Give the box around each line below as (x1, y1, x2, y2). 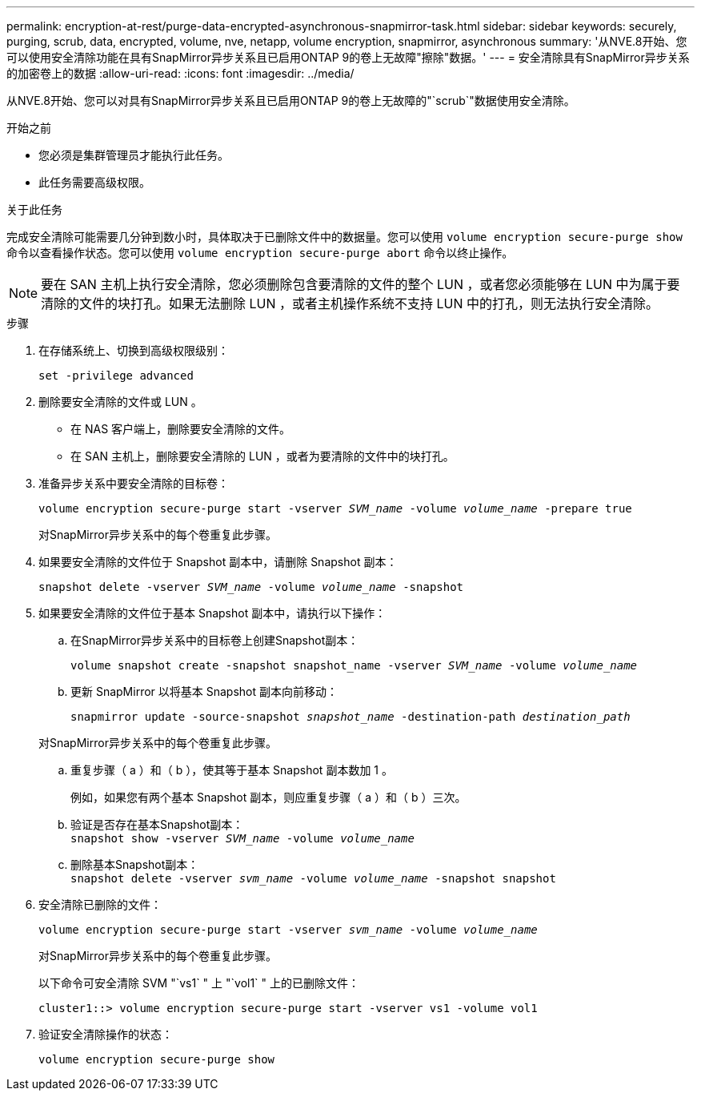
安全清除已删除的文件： (38, 898, 162, 911)
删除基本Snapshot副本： (70, 858, 199, 871)
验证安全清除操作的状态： (38, 1027, 173, 1041)
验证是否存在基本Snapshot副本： (70, 818, 244, 831)
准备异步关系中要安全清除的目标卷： (38, 476, 229, 490)
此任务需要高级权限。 (38, 175, 150, 189)
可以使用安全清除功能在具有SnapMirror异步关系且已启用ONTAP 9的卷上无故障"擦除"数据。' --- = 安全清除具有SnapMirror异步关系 (6, 50, 690, 64)
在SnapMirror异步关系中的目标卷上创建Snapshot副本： (70, 633, 359, 647)
